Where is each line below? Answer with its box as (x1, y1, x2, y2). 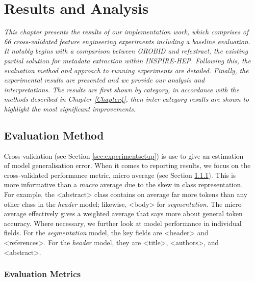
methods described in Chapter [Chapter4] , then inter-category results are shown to (4, 94, 249, 104)
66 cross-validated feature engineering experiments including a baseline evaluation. (4, 36, 251, 46)
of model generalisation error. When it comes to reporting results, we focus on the (4, 160, 251, 170)
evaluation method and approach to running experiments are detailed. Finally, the (4, 65, 249, 75)
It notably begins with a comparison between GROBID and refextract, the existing (4, 46, 248, 56)
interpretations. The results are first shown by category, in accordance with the (4, 84, 239, 94)
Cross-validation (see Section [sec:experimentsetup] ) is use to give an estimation (4, 150, 244, 161)
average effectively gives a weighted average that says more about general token (4, 208, 243, 219)
